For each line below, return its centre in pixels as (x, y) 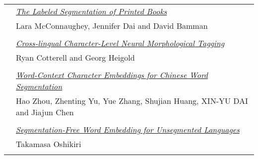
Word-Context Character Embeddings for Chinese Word (112, 75)
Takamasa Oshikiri (49, 144)
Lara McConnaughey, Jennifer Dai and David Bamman (112, 26)
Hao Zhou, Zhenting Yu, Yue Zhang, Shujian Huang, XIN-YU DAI (132, 101)
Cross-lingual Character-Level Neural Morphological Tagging (120, 43)
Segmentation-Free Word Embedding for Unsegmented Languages (128, 129)
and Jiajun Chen (45, 112)
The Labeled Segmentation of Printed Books (92, 11)
